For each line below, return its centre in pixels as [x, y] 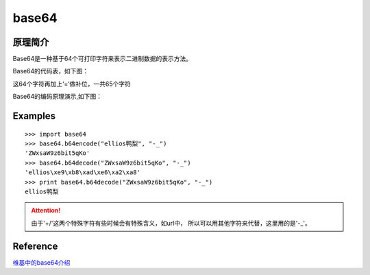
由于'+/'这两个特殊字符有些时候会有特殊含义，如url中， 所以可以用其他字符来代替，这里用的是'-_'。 [171, 223]
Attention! [46, 211]
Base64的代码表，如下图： [51, 71]
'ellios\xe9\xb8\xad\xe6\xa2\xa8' [83, 172]
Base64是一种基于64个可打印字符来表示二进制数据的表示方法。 [102, 59]
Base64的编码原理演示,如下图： [58, 97]
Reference [35, 246]
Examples [34, 116]
